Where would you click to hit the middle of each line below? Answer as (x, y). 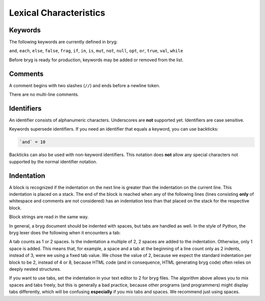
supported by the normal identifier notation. (53, 162)
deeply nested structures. (35, 269)
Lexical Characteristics (57, 13)
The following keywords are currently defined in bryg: (63, 42)
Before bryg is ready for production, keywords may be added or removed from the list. (96, 60)
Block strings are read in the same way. (49, 217)
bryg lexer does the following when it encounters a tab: (65, 233)
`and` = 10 (32, 142)
